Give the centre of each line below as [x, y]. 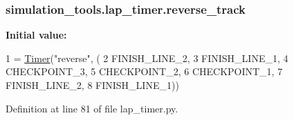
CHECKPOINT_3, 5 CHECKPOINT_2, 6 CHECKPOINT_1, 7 [144, 71]
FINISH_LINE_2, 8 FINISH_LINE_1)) [92, 85]
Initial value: [36, 35]
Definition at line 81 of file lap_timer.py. [92, 108]
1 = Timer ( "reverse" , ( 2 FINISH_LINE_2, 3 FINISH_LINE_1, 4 [147, 58]
